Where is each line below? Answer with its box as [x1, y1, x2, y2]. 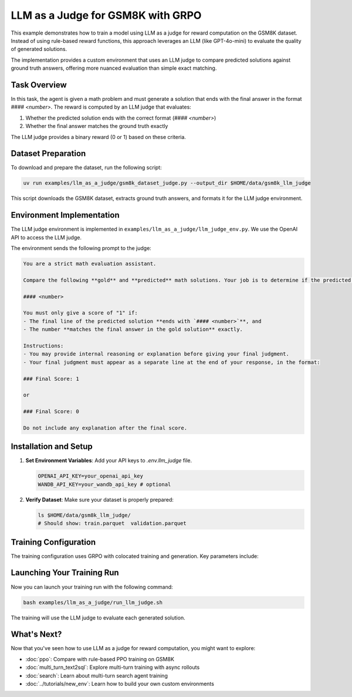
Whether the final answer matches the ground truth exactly [25, 123, 168, 130]
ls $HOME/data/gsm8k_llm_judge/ [38, 512, 131, 519]
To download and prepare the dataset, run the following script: [11, 164, 162, 171]
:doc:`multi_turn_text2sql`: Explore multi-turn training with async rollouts [25, 664, 200, 671]
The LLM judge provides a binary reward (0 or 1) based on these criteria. [11, 133, 186, 140]
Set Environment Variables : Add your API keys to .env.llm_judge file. [25, 457, 192, 464]
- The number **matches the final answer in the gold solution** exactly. [23, 326, 243, 333]
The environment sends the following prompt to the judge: [11, 245, 152, 252]
